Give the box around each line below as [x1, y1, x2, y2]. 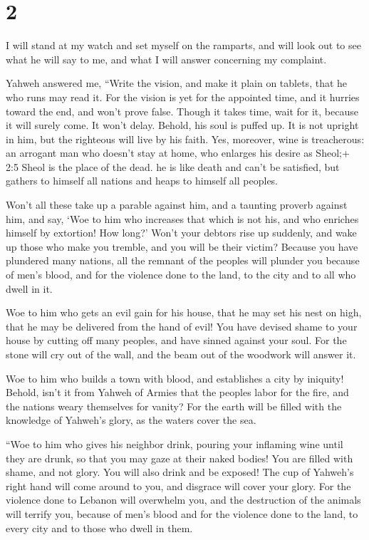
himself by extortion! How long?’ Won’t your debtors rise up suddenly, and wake [6, 225, 357, 240]
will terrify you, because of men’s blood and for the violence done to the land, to [6, 506, 358, 521]
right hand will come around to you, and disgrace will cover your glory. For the [6, 478, 351, 493]
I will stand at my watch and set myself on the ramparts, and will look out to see [6, 38, 361, 53]
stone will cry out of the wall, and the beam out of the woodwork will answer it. [6, 347, 356, 361]
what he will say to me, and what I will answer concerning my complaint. [6, 51, 327, 66]
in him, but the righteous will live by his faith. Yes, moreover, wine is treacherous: [6, 131, 365, 146]
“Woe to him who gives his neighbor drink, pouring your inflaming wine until [6, 436, 343, 451]
